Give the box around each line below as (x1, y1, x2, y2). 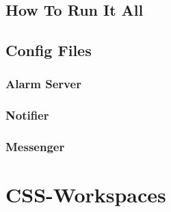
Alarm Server (5, 75, 81, 92)
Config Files (5, 40, 92, 61)
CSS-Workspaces (5, 181, 166, 209)
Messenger (5, 138, 65, 155)
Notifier (5, 107, 49, 124)
